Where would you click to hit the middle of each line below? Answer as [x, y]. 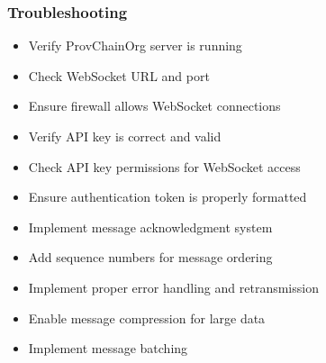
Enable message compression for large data [147, 318]
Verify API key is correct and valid [125, 136]
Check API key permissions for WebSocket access [164, 166]
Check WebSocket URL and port [119, 75]
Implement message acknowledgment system [150, 227]
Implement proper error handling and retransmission [173, 287]
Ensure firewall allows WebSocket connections [154, 106]
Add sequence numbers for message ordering [150, 257]
